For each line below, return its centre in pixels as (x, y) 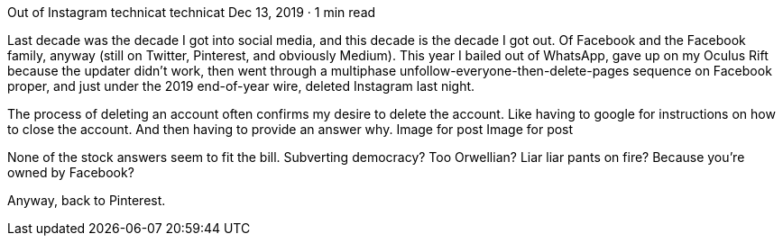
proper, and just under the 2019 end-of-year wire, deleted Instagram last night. (241, 86)
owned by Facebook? (71, 172)
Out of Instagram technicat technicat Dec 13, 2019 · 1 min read (192, 12)
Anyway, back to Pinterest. (87, 200)
